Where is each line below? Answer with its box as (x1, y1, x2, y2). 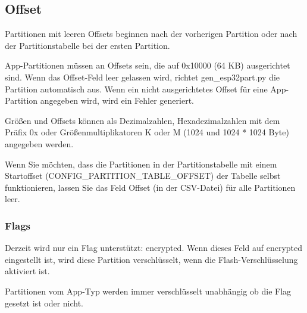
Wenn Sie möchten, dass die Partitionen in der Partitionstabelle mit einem (5, 157, 277, 170)
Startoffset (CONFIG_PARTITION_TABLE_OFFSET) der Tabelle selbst (5, 169, 281, 182)
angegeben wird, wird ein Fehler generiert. (40, 94, 194, 107)
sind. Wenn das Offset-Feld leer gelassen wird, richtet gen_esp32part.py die (5, 70, 280, 83)
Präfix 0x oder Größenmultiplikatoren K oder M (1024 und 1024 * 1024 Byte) (5, 126, 289, 138)
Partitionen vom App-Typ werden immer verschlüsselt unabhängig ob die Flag (5, 284, 292, 297)
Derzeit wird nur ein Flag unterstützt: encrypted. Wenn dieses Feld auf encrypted (5, 241, 303, 254)
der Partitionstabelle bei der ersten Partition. (5, 39, 170, 51)
